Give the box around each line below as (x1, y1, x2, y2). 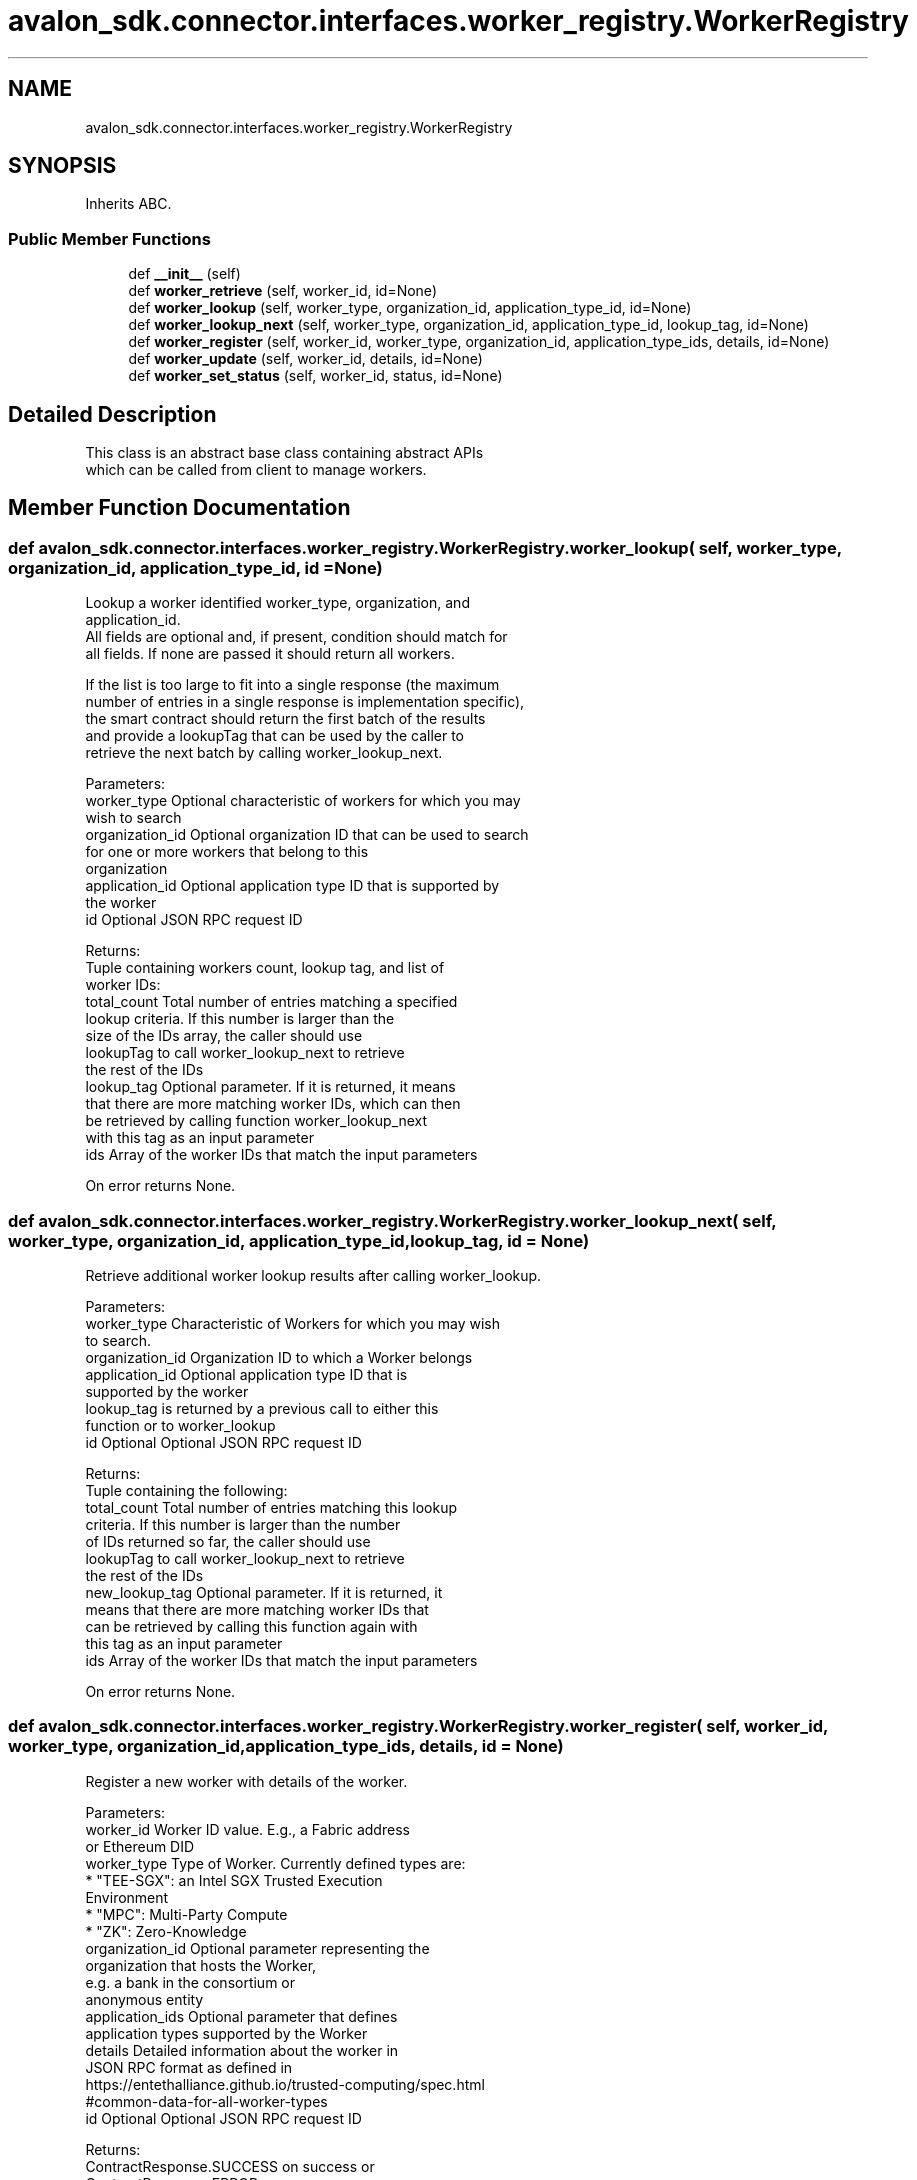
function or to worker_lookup (85, 1417, 276, 1434)
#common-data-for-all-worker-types (85, 2092, 328, 2110)
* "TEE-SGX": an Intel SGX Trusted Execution (85, 1871, 383, 1889)
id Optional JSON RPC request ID (85, 911, 303, 929)
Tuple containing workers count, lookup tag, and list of (85, 959, 445, 977)
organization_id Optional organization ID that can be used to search (85, 826, 529, 844)
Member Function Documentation (8, 495, 351, 521)
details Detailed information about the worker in (85, 2041, 399, 2059)
